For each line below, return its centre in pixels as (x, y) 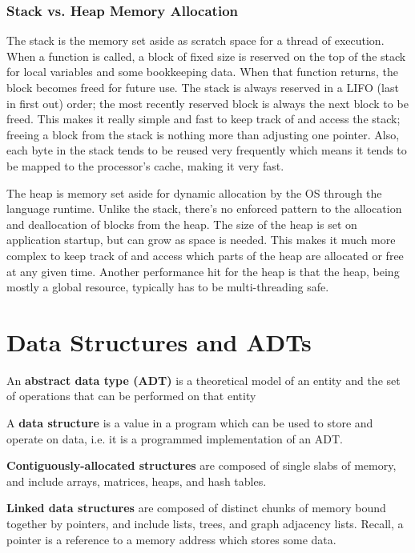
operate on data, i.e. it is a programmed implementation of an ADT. (175, 438)
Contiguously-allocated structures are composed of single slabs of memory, (201, 465)
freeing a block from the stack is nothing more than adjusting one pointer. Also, (203, 134)
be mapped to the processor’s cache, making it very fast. (145, 165)
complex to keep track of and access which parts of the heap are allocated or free (205, 255)
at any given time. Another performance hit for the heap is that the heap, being (203, 271)
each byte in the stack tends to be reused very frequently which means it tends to (207, 150)
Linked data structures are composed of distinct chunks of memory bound (196, 508)
